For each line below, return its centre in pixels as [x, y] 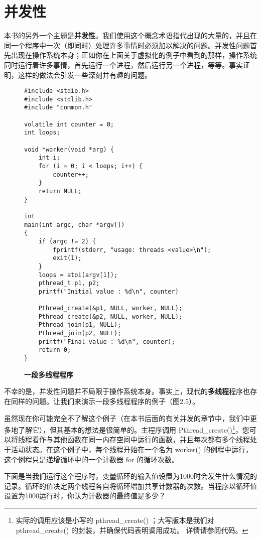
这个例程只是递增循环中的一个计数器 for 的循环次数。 [92, 459]
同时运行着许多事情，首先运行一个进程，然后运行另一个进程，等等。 [116, 64]
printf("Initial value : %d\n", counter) [108, 291]
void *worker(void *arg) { [69, 149]
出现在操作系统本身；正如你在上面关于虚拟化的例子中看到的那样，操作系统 [134, 55]
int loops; [42, 133]
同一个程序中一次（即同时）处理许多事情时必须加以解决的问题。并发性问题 [127, 45]
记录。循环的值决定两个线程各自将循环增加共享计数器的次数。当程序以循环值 [130, 486]
